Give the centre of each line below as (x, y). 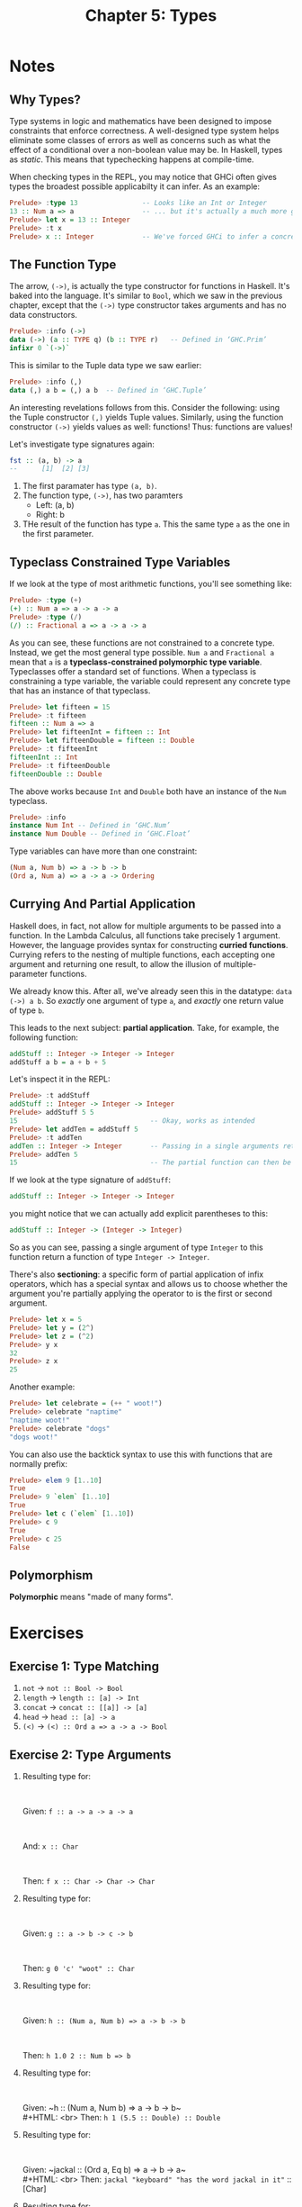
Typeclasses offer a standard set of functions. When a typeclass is (133, 671)
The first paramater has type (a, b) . (89, 486)
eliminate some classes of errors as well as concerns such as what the (140, 140)
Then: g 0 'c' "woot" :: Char (79, 1968)
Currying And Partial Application (102, 905)
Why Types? (45, 99)
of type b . (27, 1010)
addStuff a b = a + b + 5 (58, 1062)
